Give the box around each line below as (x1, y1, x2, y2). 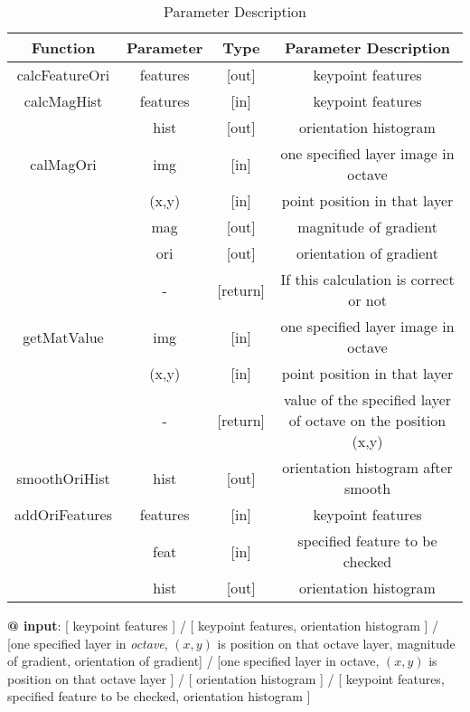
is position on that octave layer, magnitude (217, 633, 456, 652)
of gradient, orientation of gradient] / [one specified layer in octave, (7, 651, 380, 670)
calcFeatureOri (16, 64, 110, 85)
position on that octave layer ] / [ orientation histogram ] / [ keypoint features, (7, 669, 445, 688)
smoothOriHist (16, 467, 110, 489)
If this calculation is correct (280, 269, 455, 290)
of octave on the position (288, 410, 446, 431)
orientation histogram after (282, 457, 453, 478)
